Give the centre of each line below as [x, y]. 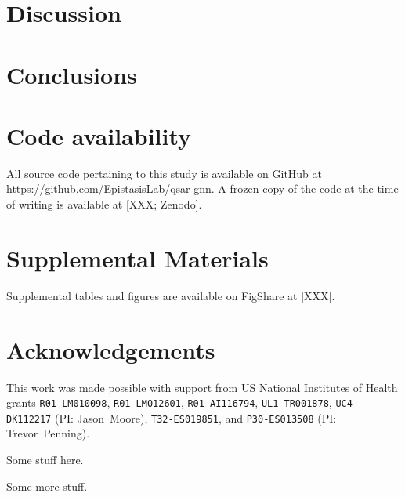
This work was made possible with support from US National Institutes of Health [202, 387]
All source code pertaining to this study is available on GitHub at [165, 173]
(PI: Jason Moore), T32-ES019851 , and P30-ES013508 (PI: [195, 417]
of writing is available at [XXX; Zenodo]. [104, 204]
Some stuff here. [45, 459]
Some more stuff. [47, 486]
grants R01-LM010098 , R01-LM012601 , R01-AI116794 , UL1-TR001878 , [169, 403]
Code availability [99, 135]
